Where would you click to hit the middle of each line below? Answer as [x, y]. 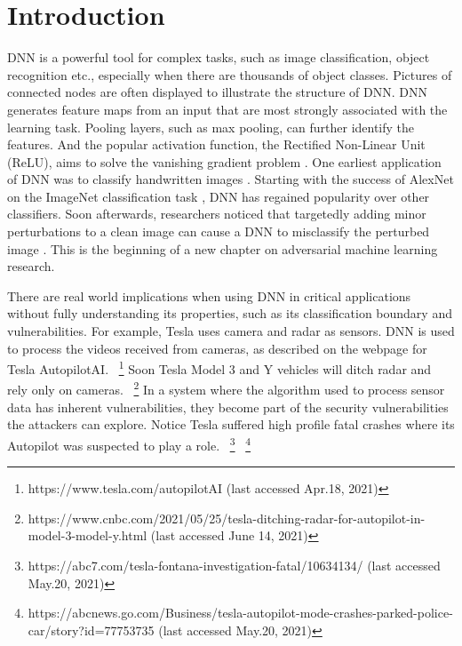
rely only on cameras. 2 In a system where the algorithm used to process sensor [226, 388]
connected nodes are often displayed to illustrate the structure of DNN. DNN [217, 92]
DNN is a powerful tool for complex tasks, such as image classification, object [219, 57]
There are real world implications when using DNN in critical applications [209, 295]
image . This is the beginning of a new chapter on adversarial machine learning [223, 248]
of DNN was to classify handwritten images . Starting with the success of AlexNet [231, 179]
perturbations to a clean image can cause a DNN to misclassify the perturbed [219, 231]
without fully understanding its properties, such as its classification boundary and [230, 313]
